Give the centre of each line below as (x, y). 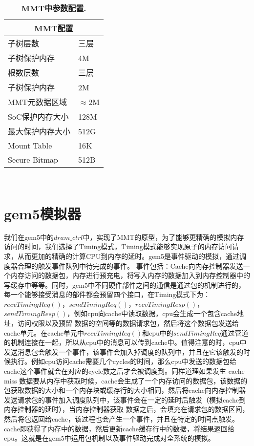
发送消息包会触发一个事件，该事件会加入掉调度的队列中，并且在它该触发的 (124, 351)
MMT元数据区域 (37, 102)
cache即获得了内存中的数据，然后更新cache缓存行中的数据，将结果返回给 (119, 428)
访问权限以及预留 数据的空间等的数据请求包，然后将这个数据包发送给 (128, 323)
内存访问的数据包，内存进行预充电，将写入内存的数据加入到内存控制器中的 (130, 275)
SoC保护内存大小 (38, 117)
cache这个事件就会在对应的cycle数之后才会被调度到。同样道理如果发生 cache (124, 371)
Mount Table (30, 145)
